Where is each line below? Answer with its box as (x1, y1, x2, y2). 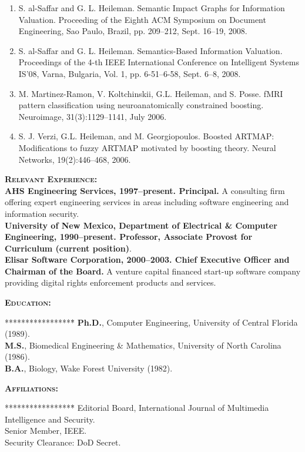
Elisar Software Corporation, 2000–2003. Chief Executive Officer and (5, 253, 290, 266)
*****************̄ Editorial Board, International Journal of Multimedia (5, 401, 269, 414)
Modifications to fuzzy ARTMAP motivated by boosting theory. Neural (18, 141, 276, 153)
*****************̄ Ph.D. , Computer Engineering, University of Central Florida (5, 316, 298, 328)
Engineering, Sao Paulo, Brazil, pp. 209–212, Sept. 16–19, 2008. (18, 25, 247, 37)
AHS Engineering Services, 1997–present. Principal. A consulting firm (5, 184, 285, 196)
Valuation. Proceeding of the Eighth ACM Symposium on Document (18, 13, 266, 25)
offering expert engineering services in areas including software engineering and (5, 196, 289, 208)
